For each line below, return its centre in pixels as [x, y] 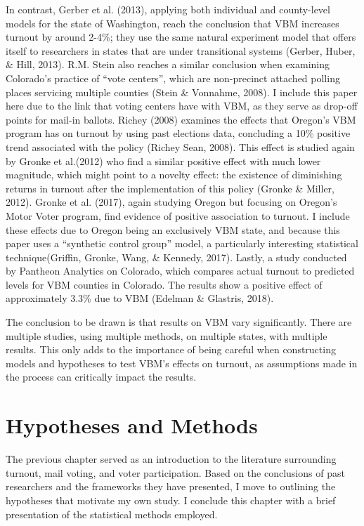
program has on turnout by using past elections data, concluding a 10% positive [178, 133]
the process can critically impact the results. [101, 377]
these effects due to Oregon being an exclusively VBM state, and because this [173, 229]
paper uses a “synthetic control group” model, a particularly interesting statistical [182, 243]
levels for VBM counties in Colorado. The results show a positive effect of [164, 284]
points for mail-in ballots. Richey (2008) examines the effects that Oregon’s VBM [181, 119]
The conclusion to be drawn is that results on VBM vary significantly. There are [179, 322]
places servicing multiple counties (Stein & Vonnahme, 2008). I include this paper [182, 92]
